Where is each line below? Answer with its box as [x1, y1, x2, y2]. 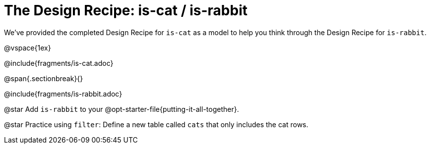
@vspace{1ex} [4, 43, 51, 52]
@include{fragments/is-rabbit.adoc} [4, 89, 123, 98]
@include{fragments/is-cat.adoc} [4, 58, 114, 67]
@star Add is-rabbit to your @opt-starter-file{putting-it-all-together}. [4, 104, 239, 113]
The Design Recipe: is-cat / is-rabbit [4, 2, 247, 19]
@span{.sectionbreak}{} [4, 74, 83, 83]
